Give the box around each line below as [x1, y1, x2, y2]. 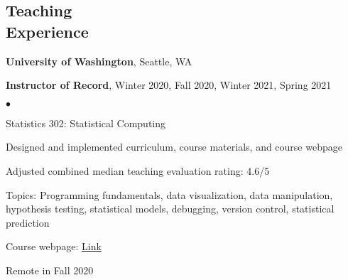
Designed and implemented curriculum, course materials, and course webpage [6, 139, 342, 154]
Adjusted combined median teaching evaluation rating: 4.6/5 [6, 163, 270, 178]
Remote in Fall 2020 [6, 262, 94, 277]
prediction [6, 215, 50, 230]
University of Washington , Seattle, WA [6, 53, 192, 68]
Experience [6, 20, 89, 42]
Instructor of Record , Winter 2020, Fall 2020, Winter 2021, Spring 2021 [6, 77, 332, 92]
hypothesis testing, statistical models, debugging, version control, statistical [6, 201, 335, 216]
